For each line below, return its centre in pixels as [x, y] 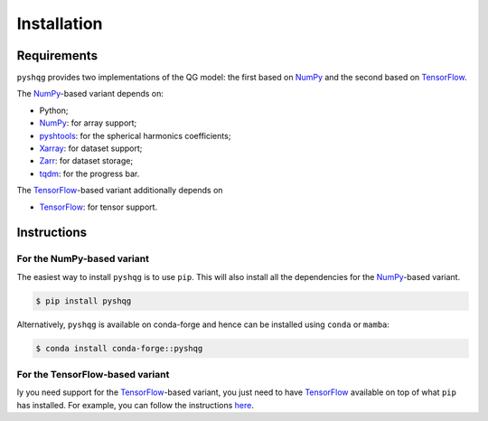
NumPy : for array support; [88, 123]
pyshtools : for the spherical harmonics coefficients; [135, 136]
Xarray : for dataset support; [91, 148]
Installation [60, 23]
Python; [54, 110]
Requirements [57, 56]
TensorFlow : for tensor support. [99, 207]
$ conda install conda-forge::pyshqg [119, 348]
